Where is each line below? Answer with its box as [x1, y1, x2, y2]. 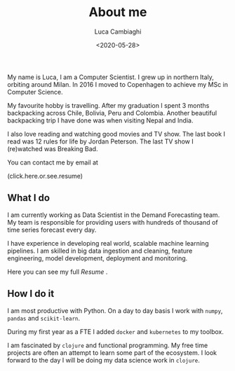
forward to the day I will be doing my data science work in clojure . [7, 356, 200, 364]
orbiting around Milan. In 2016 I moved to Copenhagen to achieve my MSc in [7, 80, 228, 88]
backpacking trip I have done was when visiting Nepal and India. [7, 116, 194, 125]
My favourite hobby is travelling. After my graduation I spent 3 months [7, 101, 210, 109]
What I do [7, 192, 51, 204]
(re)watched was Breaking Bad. [7, 144, 98, 153]
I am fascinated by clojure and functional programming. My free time [7, 341, 208, 349]
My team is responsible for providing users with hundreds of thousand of [7, 218, 219, 226]
